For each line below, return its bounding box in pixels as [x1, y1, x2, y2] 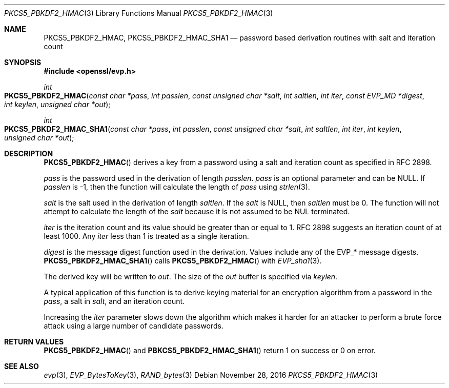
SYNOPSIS [4, 58, 42, 67]
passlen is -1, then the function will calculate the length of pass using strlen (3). [44, 182, 310, 191]
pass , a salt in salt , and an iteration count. [44, 297, 185, 305]
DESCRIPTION [4, 149, 53, 158]
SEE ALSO [4, 362, 39, 371]
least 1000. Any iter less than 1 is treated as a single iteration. [44, 232, 249, 240]
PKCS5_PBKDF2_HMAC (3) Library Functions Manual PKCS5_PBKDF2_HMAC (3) [4, 9, 273, 17]
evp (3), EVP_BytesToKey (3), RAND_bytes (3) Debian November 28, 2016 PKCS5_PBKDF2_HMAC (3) [44, 371, 378, 379]
